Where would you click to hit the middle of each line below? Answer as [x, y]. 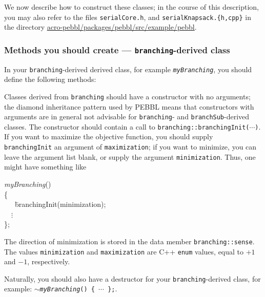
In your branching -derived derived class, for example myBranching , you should [128, 69]
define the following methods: [50, 79]
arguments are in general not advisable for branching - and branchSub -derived [127, 116]
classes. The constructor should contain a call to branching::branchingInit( [127, 126]
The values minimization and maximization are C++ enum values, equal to [124, 251]
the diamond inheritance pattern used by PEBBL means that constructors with [129, 106]
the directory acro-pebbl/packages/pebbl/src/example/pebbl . [100, 27]
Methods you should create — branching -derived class [117, 49]
